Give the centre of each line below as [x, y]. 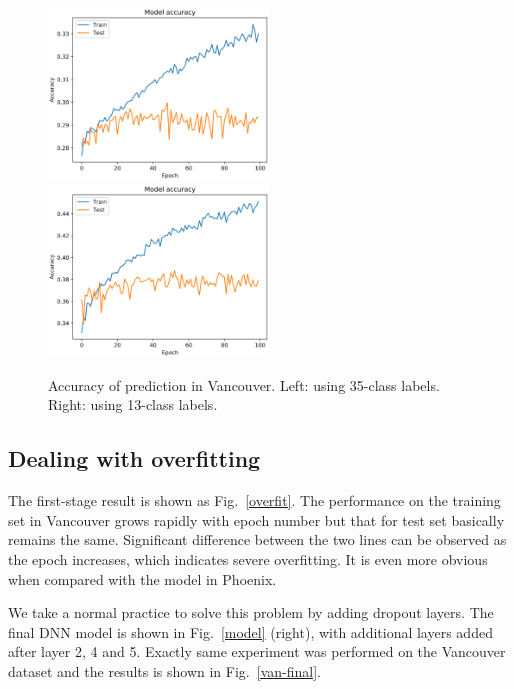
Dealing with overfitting [134, 458]
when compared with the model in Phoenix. [142, 578]
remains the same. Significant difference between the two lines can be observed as [257, 539]
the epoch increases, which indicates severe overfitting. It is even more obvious [248, 558]
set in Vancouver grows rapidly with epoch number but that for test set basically [256, 519]
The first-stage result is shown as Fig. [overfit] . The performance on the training [254, 500]
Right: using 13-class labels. [133, 404]
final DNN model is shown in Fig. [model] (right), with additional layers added [250, 631]
